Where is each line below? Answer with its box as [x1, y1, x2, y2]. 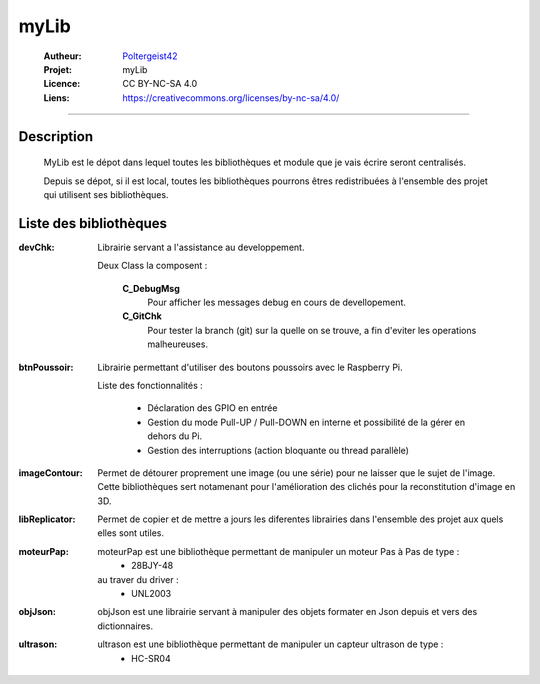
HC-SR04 [131, 652, 171, 664]
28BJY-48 [131, 560, 174, 572]
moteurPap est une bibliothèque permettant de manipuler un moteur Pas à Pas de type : [97, 545, 460, 557]
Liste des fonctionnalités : [97, 379, 204, 391]
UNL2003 [131, 588, 172, 600]
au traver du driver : [97, 573, 179, 585]
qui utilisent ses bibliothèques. [43, 188, 169, 200]
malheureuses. [147, 338, 209, 350]
